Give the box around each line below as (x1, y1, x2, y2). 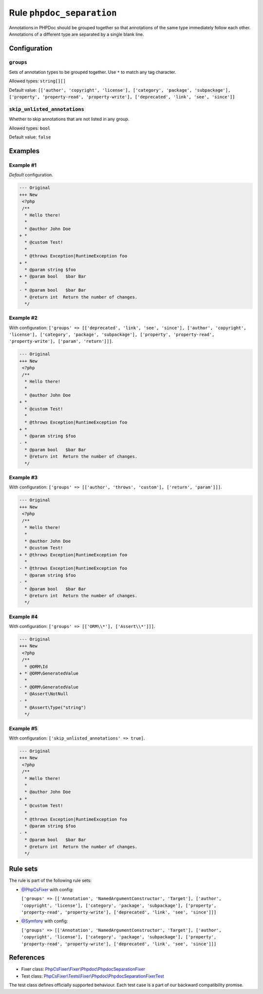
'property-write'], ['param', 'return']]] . (9, 338, 113, 344)
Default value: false (9, 134, 51, 140)
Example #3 (9, 474, 38, 481)
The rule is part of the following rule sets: (9, 877, 92, 883)
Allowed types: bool (9, 125, 51, 131)
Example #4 (9, 613, 38, 620)
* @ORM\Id (24, 663, 48, 669)
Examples (9, 147, 40, 155)
